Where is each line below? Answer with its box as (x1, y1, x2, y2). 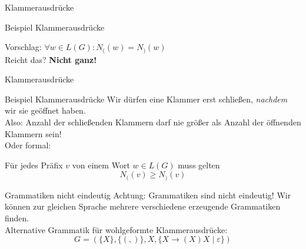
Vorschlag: (5, 41, 42, 53)
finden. (5, 212, 29, 224)
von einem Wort (72, 158, 130, 171)
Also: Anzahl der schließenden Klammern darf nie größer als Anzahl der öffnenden (5, 116, 301, 128)
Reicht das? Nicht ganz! (5, 53, 97, 65)
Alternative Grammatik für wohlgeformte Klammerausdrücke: (5, 223, 228, 235)
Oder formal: (5, 139, 51, 151)
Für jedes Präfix (5, 158, 63, 171)
